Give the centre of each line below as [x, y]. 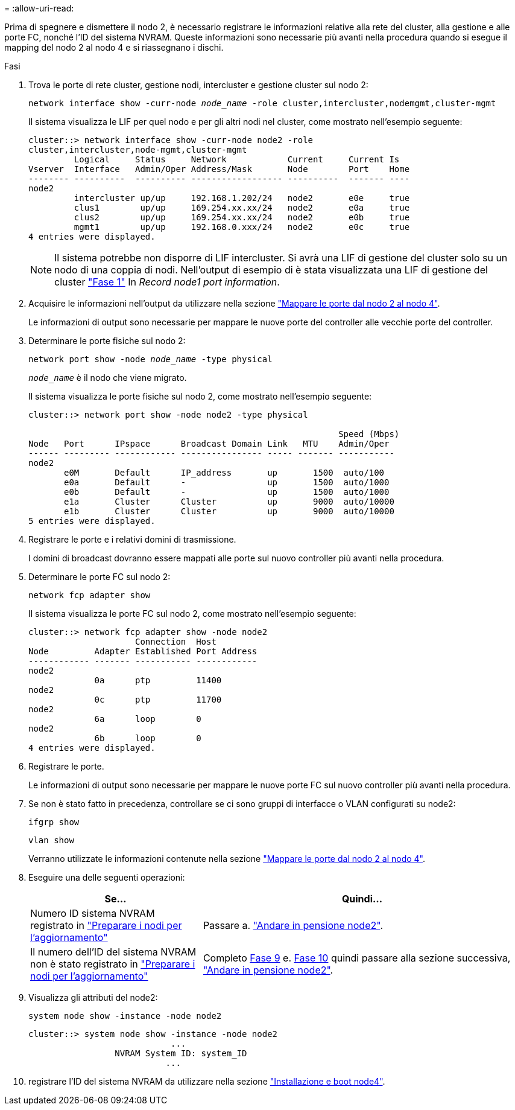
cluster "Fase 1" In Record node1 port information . [167, 282]
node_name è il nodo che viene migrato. [108, 378]
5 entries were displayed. [92, 521]
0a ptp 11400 [158, 680]
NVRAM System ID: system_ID [181, 1053]
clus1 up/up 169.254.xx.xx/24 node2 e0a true [242, 208]
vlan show [51, 840]
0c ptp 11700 [158, 700]
